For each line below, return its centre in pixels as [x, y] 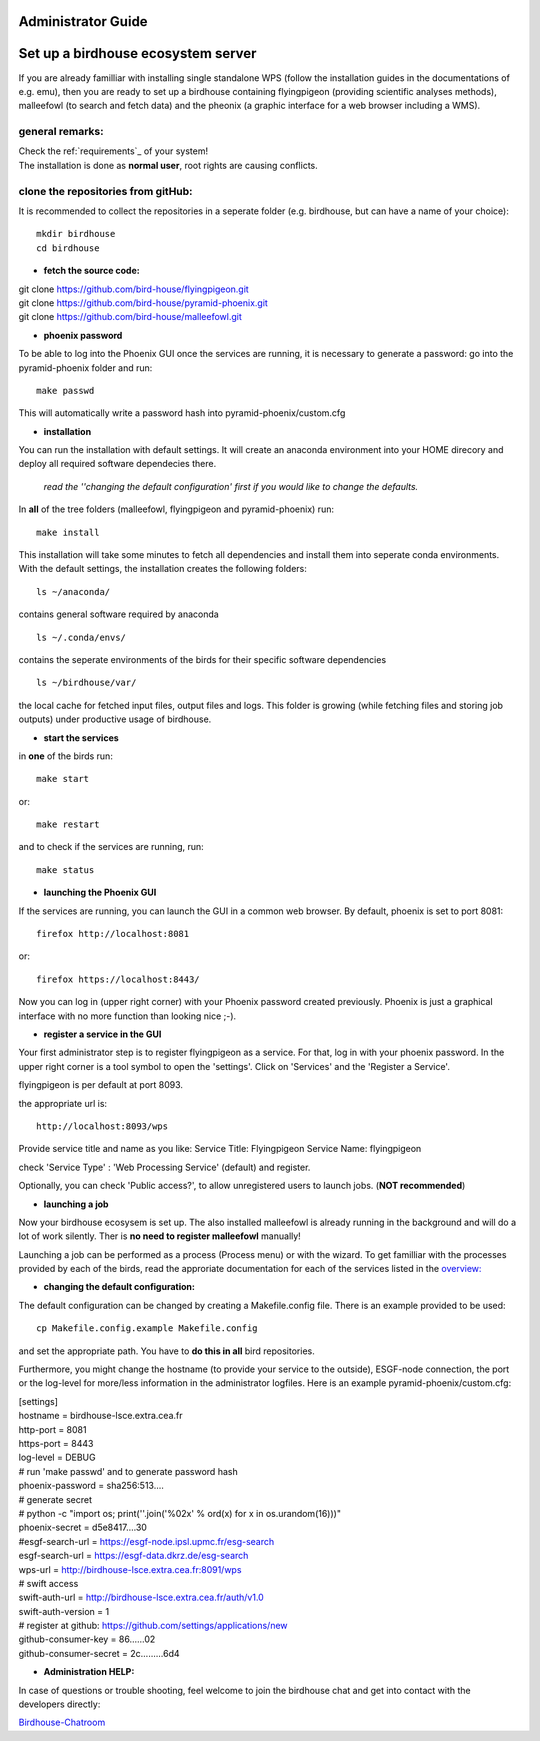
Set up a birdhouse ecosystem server [137, 53]
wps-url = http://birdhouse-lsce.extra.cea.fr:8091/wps [130, 1569]
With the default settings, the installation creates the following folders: [162, 569]
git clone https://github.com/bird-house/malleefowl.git [130, 317]
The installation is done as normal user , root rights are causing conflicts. [168, 165]
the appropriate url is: [63, 1103]
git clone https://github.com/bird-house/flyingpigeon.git [133, 289]
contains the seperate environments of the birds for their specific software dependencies [202, 659]
